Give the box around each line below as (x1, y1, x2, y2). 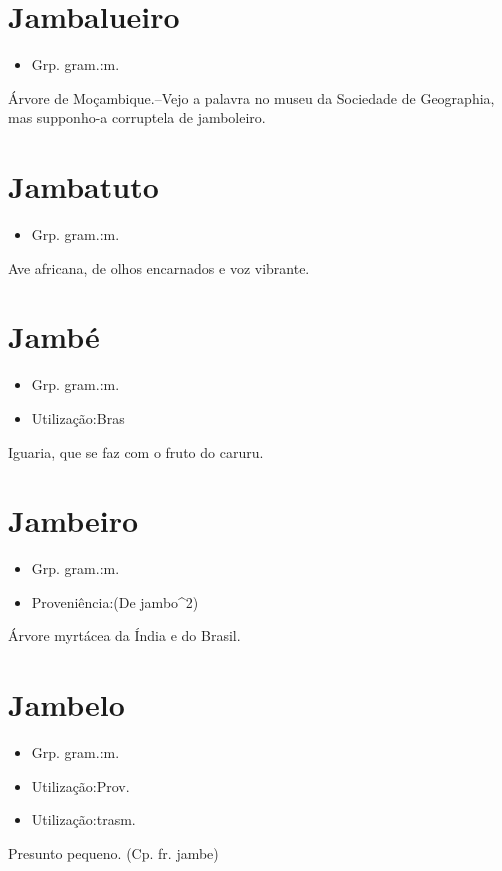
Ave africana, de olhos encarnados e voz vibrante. (8, 257, 310, 278)
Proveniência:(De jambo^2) (31, 591, 199, 612)
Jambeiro (8, 500, 139, 541)
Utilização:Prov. (31, 775, 130, 796)
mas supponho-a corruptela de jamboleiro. (8, 107, 266, 128)
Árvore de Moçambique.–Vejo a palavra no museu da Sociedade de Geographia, (8, 87, 495, 108)
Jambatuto (8, 166, 159, 207)
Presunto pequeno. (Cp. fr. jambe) (8, 842, 219, 863)
